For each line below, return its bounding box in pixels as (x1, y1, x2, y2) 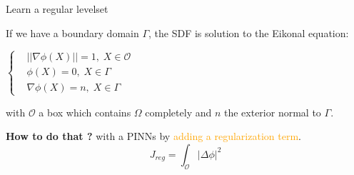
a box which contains (39, 104, 131, 119)
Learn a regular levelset (6, 1, 108, 16)
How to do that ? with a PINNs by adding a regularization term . (6, 129, 301, 144)
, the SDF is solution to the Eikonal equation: (148, 25, 349, 40)
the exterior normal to (223, 104, 321, 119)
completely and (145, 104, 212, 119)
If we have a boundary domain (6, 25, 139, 40)
